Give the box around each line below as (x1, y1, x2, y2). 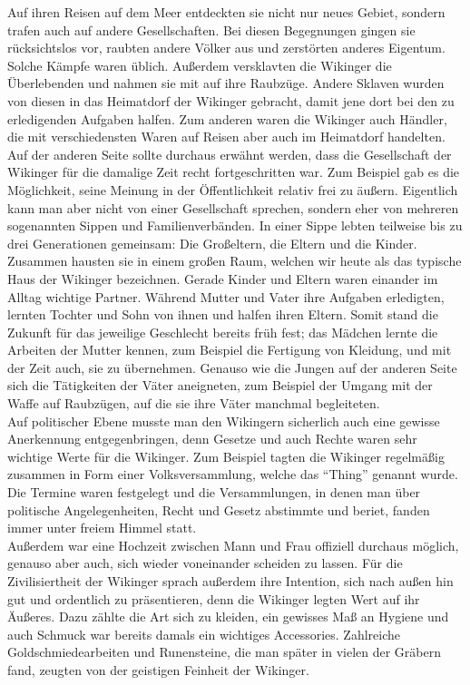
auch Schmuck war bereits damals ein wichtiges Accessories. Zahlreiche (7, 624, 400, 643)
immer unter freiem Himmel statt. (7, 518, 197, 537)
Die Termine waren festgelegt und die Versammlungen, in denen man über (7, 483, 421, 502)
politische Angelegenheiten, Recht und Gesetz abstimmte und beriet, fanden (7, 500, 430, 519)
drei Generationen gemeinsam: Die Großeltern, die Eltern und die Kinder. (7, 233, 417, 252)
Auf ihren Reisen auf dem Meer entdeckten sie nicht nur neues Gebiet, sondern (7, 3, 446, 21)
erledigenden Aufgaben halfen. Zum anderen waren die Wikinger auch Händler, (7, 109, 447, 128)
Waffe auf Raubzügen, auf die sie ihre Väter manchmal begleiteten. (7, 394, 380, 413)
